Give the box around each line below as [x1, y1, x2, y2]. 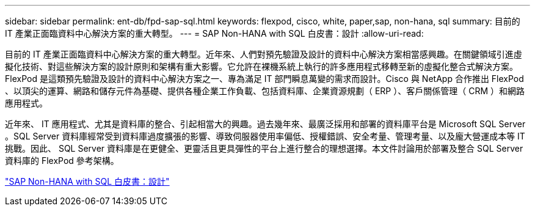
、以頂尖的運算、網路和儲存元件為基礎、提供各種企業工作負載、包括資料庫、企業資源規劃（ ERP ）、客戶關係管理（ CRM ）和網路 [5, 86, 525, 96]
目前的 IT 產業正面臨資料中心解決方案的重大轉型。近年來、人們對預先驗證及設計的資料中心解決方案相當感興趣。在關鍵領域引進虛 [5, 49, 522, 59]
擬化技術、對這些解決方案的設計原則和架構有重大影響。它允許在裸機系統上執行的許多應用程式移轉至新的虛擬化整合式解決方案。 [5, 61, 518, 72]
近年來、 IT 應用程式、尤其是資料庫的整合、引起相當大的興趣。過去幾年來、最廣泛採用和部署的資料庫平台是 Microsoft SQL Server [5, 119, 526, 129]
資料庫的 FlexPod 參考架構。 [5, 155, 119, 166]
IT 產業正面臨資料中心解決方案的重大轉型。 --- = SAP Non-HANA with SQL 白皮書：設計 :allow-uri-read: [5, 28, 424, 39]
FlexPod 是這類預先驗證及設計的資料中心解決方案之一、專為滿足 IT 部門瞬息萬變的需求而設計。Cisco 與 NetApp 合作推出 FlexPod [5, 73, 524, 84]
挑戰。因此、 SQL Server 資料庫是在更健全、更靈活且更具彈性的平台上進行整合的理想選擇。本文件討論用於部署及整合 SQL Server [5, 143, 523, 154]
